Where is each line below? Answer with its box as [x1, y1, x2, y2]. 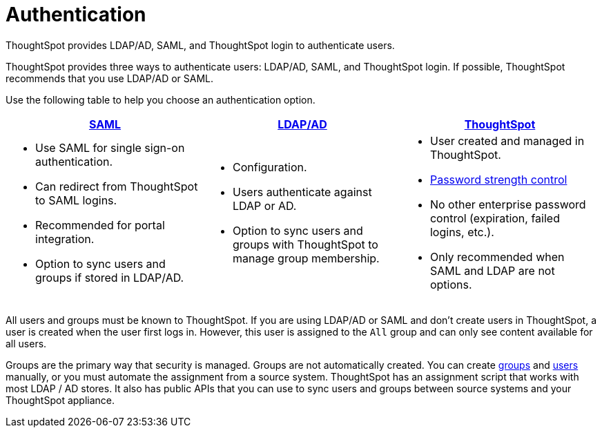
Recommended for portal [35, 218, 165, 232]
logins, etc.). [429, 224, 494, 239]
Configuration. [232, 160, 307, 174]
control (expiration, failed [429, 211, 560, 225]
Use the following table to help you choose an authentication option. [6, 93, 315, 106]
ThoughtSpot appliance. [6, 394, 115, 406]
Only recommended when [429, 249, 565, 264]
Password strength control [429, 172, 567, 186]
